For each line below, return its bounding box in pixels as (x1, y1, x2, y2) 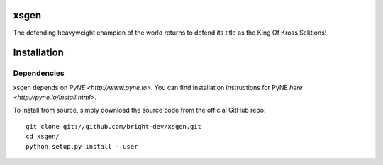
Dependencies (13, 68, 65, 78)
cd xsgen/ (26, 132, 60, 141)
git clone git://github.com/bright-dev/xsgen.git (26, 123, 202, 130)
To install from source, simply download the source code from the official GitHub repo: (13, 106, 266, 115)
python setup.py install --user (26, 142, 138, 150)
